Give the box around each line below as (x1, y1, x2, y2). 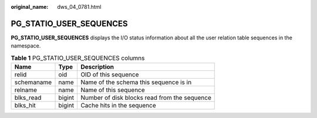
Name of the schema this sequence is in (80, 78, 192, 86)
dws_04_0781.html (57, 4, 102, 10)
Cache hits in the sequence (80, 102, 156, 110)
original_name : (11, 4, 49, 10)
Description (80, 63, 114, 71)
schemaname (14, 78, 52, 86)
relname (14, 86, 38, 94)
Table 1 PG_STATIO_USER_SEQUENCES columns (11, 53, 145, 62)
